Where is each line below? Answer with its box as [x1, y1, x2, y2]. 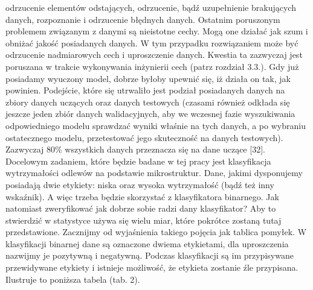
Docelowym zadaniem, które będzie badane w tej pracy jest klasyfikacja [5, 154, 271, 167]
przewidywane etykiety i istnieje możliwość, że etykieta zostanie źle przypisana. [5, 261, 298, 274]
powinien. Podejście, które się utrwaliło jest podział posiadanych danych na [5, 84, 285, 96]
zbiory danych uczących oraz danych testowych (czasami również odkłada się [5, 95, 290, 108]
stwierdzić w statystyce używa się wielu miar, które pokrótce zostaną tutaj [5, 213, 282, 226]
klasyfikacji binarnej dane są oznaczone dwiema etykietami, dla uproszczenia [5, 237, 289, 250]
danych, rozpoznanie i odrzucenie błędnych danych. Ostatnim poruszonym [5, 13, 280, 25]
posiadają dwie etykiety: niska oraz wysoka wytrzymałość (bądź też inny [5, 178, 274, 191]
